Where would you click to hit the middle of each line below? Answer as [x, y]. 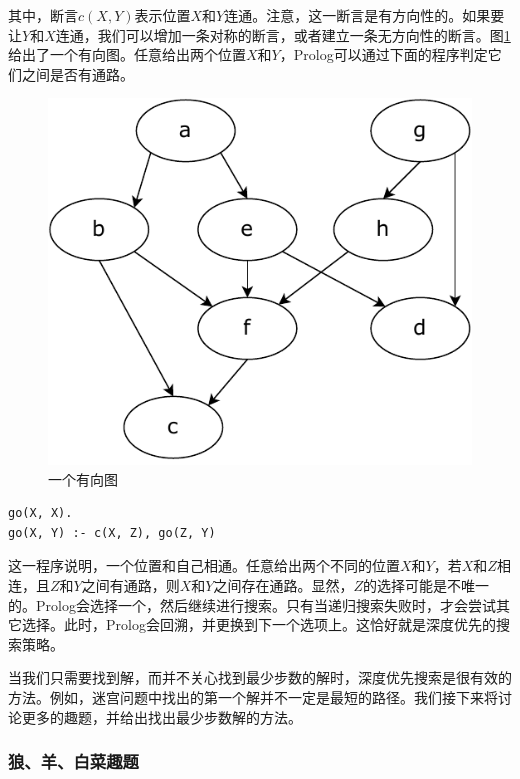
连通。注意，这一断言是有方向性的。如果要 [364, 15]
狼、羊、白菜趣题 [73, 761]
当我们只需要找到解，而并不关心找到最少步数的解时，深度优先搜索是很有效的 [260, 677]
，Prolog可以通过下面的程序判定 [383, 54]
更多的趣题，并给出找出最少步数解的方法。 [161, 716]
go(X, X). [40, 513]
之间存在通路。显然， [283, 585]
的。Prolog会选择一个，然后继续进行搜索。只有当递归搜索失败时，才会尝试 [252, 604]
